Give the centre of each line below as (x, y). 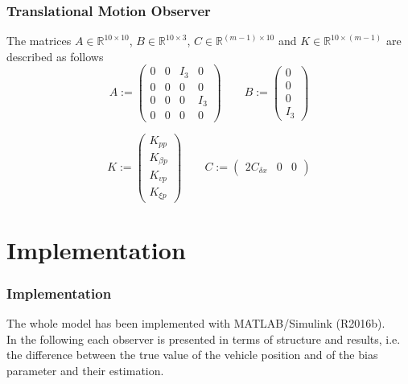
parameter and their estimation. (85, 370)
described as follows (55, 56)
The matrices (39, 41)
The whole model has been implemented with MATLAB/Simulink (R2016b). (196, 323)
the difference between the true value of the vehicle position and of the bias (192, 355)
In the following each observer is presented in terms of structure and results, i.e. (204, 339)
